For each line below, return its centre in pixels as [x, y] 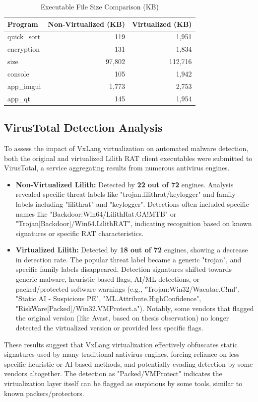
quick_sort [24, 37]
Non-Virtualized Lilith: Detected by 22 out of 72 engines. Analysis [125, 184]
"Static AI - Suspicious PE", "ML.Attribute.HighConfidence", [108, 298]
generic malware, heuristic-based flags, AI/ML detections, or [107, 279]
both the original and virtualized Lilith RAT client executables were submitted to [128, 158]
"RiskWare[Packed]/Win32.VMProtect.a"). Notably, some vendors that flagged [135, 308]
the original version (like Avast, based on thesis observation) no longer [122, 318]
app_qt [19, 98]
